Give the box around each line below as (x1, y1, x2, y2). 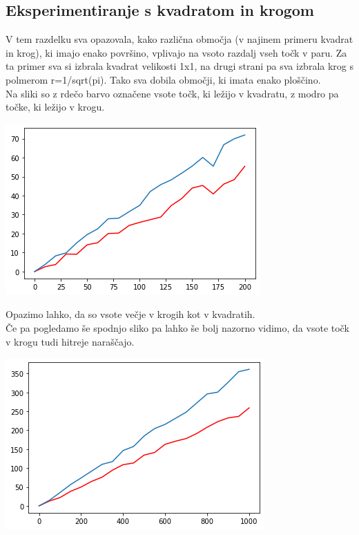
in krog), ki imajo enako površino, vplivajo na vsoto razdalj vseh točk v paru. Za (6, 45, 347, 59)
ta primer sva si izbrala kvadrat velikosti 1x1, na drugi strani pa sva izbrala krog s (6, 59, 353, 73)
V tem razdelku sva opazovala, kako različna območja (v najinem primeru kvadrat (6, 32, 353, 46)
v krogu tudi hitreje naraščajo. (6, 334, 135, 348)
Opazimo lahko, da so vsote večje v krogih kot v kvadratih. (6, 307, 255, 321)
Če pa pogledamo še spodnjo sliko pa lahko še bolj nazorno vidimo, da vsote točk (6, 320, 349, 335)
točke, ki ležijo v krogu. (6, 100, 105, 114)
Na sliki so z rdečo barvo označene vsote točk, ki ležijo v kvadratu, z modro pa (6, 86, 339, 100)
